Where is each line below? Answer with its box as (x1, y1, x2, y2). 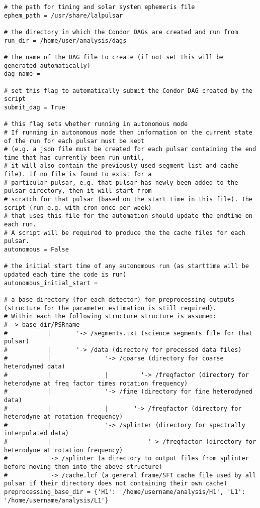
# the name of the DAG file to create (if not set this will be (4, 53, 224, 61)
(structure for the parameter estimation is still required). (4, 304, 217, 312)
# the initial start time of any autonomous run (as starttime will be (4, 263, 249, 270)
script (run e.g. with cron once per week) (4, 204, 152, 211)
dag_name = (4, 70, 40, 78)
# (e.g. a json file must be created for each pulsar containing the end (4, 146, 256, 153)
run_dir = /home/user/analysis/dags (4, 37, 127, 44)
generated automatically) (4, 62, 91, 69)
